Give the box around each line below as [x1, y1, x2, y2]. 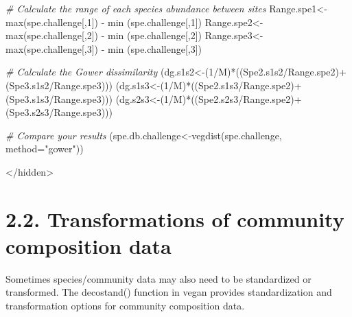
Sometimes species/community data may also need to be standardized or [5, 271, 312, 285]
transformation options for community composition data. [5, 298, 245, 313]
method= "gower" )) [5, 141, 84, 156]
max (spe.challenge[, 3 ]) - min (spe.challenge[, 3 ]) [5, 41, 202, 56]
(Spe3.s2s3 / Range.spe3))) [5, 105, 113, 119]
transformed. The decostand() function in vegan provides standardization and [5, 285, 332, 299]
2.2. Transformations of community [5, 204, 344, 233]
